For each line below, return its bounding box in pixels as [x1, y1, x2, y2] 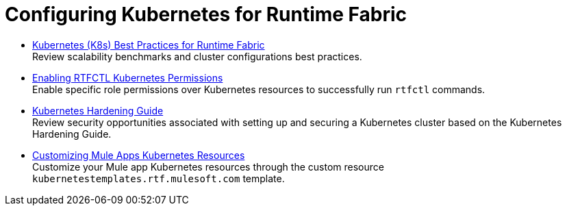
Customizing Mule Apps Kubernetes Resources [32, 149, 245, 161]
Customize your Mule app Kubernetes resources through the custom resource [32, 160, 384, 173]
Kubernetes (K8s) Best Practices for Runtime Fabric [32, 38, 265, 51]
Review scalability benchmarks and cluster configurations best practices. [32, 50, 362, 62]
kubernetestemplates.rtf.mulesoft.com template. [32, 172, 285, 184]
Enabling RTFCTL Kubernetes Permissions [32, 71, 223, 84]
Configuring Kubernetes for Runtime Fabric [5, 3, 407, 26]
